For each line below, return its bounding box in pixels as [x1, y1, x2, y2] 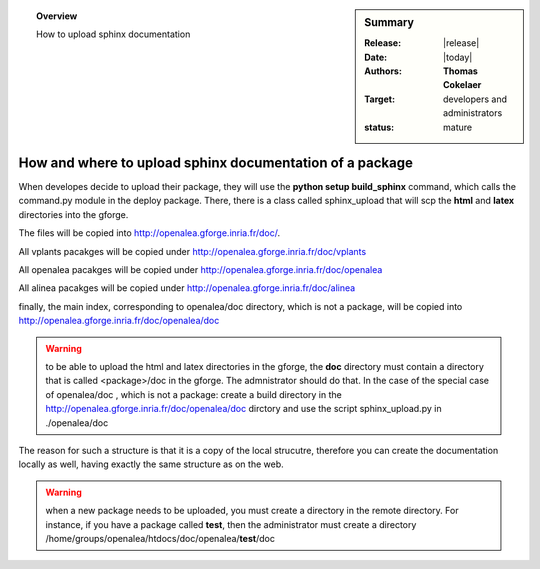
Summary [364, 16, 415, 29]
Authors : [364, 65, 402, 77]
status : [364, 121, 395, 133]
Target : [364, 93, 395, 105]
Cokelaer [443, 79, 482, 91]
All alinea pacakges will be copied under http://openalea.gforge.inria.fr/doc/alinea [18, 282, 356, 294]
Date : [364, 51, 388, 63]
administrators [443, 107, 503, 119]
